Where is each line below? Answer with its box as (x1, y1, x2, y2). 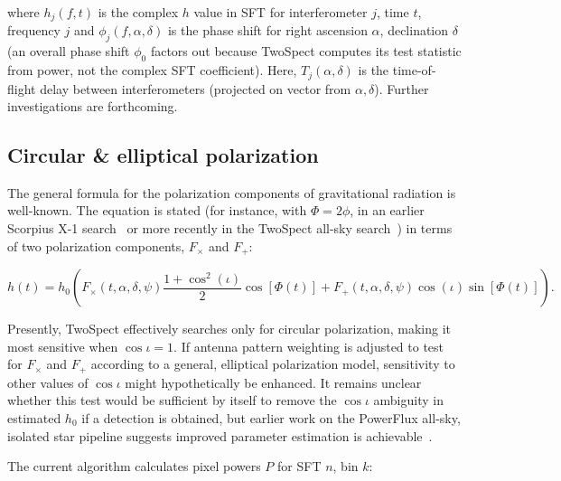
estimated (7, 408, 61, 427)
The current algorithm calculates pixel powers (7, 457, 261, 476)
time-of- (392, 61, 436, 80)
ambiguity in (373, 391, 444, 410)
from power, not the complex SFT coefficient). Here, (7, 61, 297, 80)
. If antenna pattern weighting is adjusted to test (173, 336, 444, 355)
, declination (379, 21, 449, 40)
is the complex (98, 3, 179, 21)
